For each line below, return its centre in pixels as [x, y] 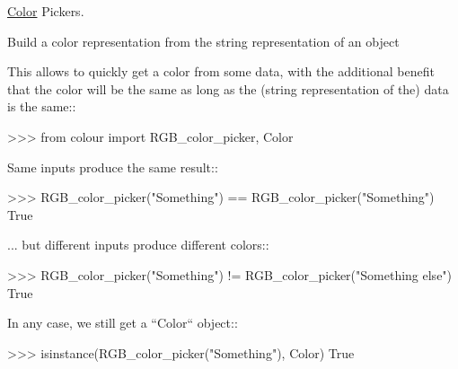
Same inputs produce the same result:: [113, 167]
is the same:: [42, 106]
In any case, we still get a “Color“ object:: [123, 323]
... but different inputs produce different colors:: [138, 245]
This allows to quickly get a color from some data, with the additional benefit [221, 71]
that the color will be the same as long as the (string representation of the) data [228, 88]
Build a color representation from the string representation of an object [203, 41]
